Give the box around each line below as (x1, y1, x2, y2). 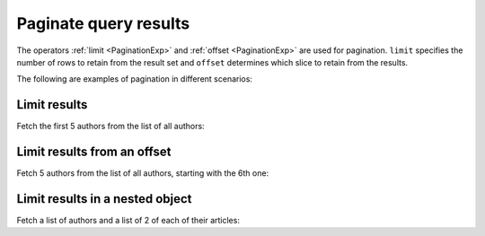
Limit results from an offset (16, 144, 172, 160)
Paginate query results (16, 13, 190, 33)
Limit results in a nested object (16, 191, 192, 206)
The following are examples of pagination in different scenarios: (16, 74, 253, 84)
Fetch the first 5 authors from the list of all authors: (16, 121, 206, 132)
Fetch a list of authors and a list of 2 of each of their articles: (16, 215, 240, 226)
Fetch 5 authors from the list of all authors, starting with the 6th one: (16, 168, 269, 179)
